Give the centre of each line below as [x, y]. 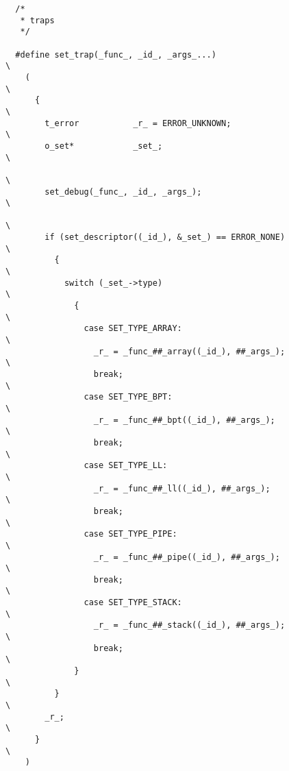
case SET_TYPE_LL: [126, 466]
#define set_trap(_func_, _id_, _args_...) [116, 54]
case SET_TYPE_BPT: [128, 397]
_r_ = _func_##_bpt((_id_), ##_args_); [184, 420]
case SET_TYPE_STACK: [133, 603]
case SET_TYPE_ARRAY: [133, 329]
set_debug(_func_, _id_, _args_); [123, 192]
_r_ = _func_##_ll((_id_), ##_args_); [182, 488]
